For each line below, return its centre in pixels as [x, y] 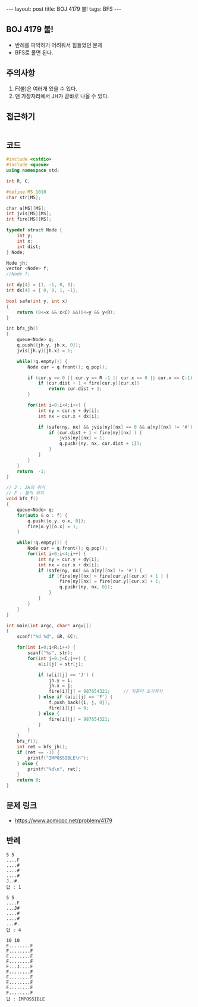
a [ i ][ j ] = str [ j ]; [61, 664]
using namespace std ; [33, 171]
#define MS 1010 [26, 192]
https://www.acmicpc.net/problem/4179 [64, 820]
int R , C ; [18, 181]
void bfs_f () [22, 499]
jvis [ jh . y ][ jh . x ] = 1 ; [45, 351]
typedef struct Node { [34, 230]
